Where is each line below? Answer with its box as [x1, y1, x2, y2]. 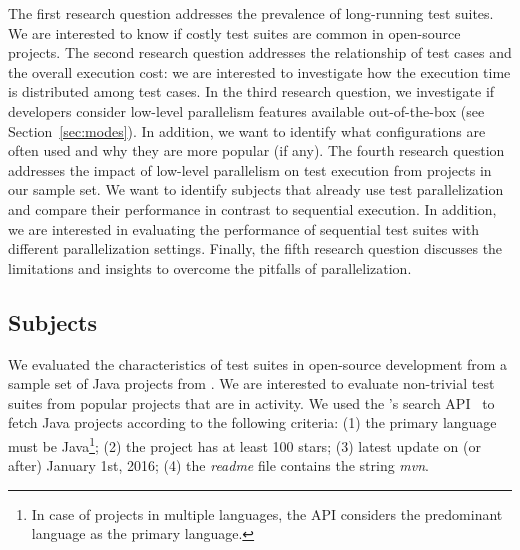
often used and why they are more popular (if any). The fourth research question [8, 140, 505, 161]
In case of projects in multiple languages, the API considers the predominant [31, 503, 503, 524]
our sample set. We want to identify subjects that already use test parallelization [8, 179, 504, 200]
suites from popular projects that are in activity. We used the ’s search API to [8, 392, 495, 413]
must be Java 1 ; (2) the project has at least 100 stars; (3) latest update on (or [8, 432, 481, 456]
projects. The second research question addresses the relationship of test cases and [8, 42, 512, 63]
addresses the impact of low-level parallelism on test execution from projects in [8, 159, 492, 180]
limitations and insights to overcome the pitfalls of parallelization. [8, 257, 412, 278]
